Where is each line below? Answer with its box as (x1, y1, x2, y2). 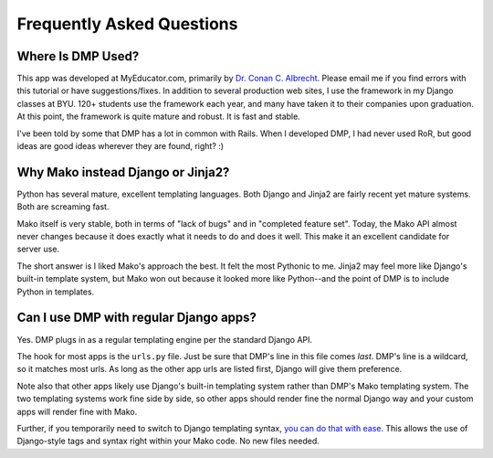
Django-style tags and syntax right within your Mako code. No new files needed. (16, 435, 320, 447)
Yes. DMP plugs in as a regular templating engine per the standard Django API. (16, 334, 313, 345)
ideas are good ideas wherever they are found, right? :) (16, 141, 224, 152)
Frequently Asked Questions (16, 14, 238, 34)
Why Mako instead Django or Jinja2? (16, 165, 230, 180)
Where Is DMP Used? (16, 48, 140, 64)
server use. (16, 243, 59, 255)
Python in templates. (16, 286, 95, 297)
